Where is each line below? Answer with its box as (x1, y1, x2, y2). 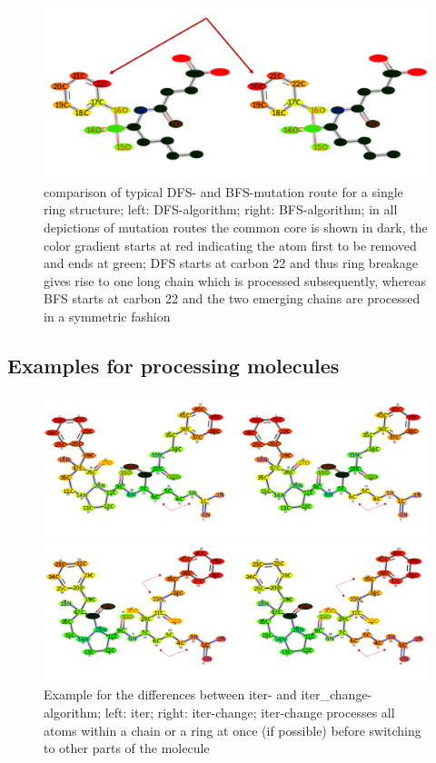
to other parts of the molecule (44, 738, 210, 758)
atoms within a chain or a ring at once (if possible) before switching (44, 720, 421, 739)
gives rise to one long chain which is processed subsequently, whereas (44, 271, 427, 290)
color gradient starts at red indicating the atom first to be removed (44, 235, 417, 254)
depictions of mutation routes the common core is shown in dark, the (44, 218, 428, 236)
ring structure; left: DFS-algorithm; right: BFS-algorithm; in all (44, 200, 398, 219)
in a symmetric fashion (44, 306, 171, 325)
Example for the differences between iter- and (44, 685, 297, 704)
